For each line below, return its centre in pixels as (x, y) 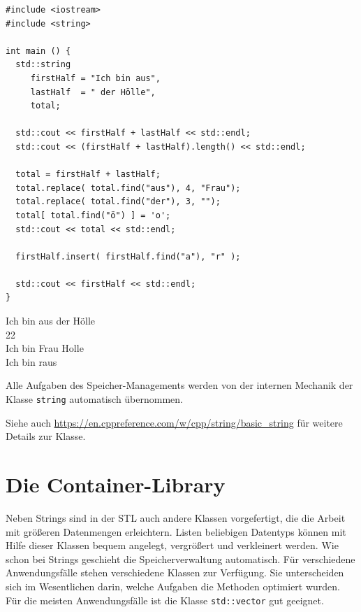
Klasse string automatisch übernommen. (94, 399)
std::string (43, 65)
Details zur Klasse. (46, 436)
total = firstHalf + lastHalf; (88, 175)
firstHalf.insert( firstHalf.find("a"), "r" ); (128, 256)
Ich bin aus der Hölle (51, 321)
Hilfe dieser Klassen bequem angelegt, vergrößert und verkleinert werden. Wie (172, 545)
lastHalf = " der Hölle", (93, 92)
